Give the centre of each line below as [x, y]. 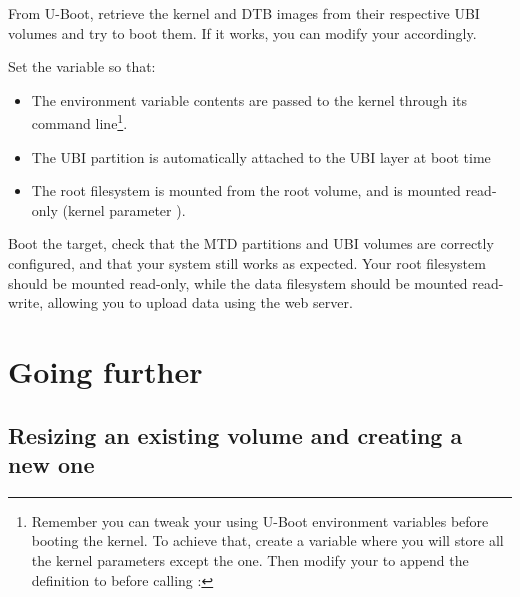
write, [26, 302]
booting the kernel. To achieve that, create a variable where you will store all [267, 540]
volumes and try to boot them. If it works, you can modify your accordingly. [242, 32]
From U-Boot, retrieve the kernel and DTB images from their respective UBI [244, 13]
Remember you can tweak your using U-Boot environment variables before [260, 520]
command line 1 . [79, 122]
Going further [105, 370]
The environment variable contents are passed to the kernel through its [249, 99]
